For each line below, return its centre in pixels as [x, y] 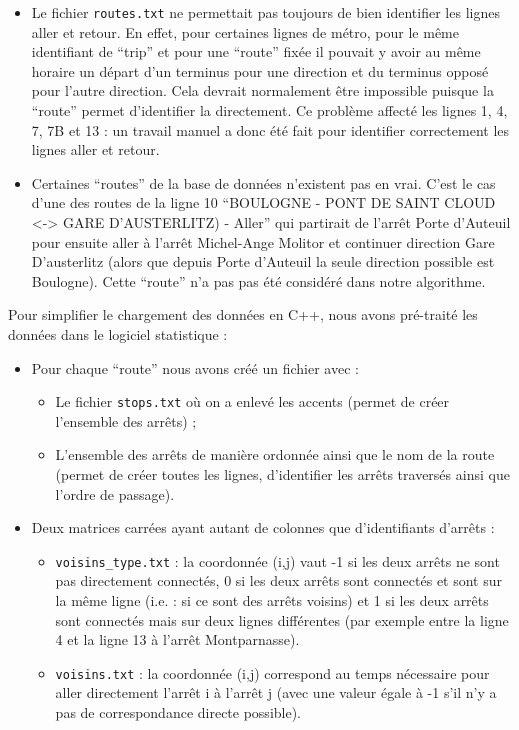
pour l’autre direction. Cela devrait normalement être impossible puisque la [262, 90]
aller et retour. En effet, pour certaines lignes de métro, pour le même [245, 31]
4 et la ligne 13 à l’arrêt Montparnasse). [177, 639]
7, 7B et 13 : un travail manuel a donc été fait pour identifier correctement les [270, 129]
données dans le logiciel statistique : [118, 333]
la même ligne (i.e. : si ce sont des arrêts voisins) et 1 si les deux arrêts [272, 600]
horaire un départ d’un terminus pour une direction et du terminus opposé [260, 70]
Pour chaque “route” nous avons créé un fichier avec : [195, 367]
